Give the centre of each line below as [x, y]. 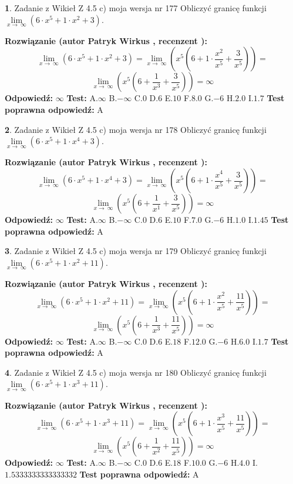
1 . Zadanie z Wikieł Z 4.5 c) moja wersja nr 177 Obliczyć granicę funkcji [136, 8]
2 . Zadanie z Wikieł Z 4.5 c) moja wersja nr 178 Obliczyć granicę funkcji [136, 129]
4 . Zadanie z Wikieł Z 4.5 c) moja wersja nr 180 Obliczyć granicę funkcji [136, 372]
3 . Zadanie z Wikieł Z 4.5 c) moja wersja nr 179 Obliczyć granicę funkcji [136, 251]
